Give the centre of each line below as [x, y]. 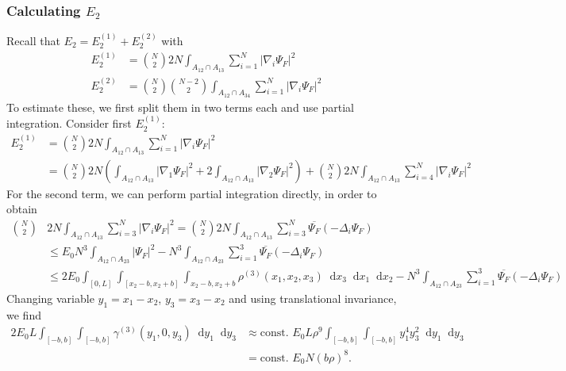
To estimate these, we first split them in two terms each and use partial [181, 107]
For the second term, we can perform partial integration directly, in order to [192, 193]
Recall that [33, 41]
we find [24, 314]
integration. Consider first [69, 123]
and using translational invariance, [313, 298]
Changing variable [50, 298]
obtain [22, 209]
